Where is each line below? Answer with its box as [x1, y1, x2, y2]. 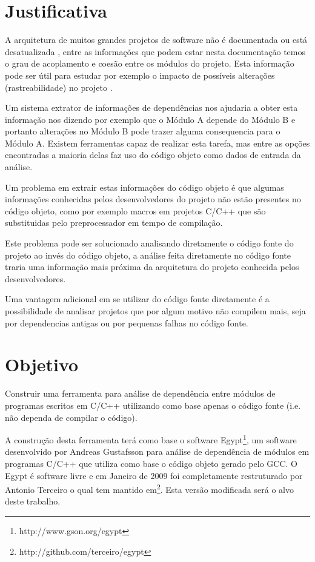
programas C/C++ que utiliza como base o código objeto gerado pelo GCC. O [5, 457, 297, 469]
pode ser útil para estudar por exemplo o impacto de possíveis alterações [5, 68, 275, 81]
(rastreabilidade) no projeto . [5, 81, 113, 93]
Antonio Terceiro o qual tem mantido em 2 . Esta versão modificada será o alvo [5, 481, 294, 495]
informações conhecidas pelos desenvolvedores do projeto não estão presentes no [5, 193, 301, 205]
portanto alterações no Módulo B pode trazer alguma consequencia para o [5, 125, 280, 137]
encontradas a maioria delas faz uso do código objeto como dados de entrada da [5, 148, 301, 161]
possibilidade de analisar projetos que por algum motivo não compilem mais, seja [5, 305, 306, 317]
